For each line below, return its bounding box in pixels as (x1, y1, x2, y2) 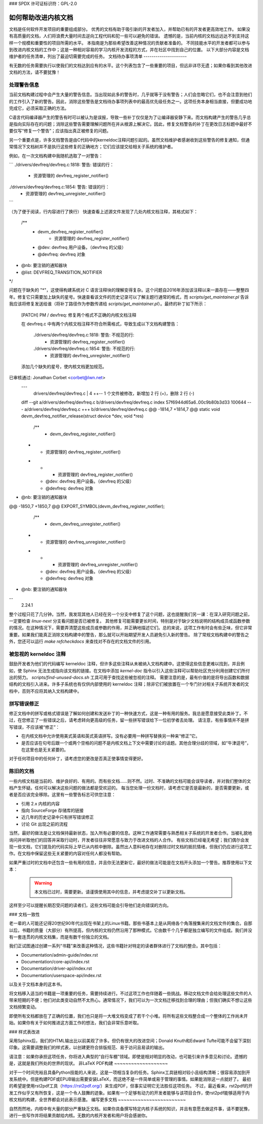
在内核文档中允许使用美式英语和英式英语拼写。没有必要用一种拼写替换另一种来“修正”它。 (21, 733, 200, 739)
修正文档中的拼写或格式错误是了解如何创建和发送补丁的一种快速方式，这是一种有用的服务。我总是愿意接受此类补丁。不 (9, 711, 248, 716)
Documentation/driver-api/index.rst (21, 965, 92, 971)
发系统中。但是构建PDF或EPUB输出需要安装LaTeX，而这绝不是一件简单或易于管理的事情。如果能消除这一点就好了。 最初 (9, 1076, 251, 1082)
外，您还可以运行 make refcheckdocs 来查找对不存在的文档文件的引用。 (9, 638, 154, 644)
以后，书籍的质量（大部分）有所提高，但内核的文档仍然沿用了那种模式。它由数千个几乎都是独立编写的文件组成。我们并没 (9, 927, 252, 933)
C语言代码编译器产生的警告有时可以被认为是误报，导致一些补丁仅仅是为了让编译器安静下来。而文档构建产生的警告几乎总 (9, 114, 251, 120)
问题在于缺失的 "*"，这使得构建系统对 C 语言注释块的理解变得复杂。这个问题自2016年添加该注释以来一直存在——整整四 (9, 287, 249, 293)
